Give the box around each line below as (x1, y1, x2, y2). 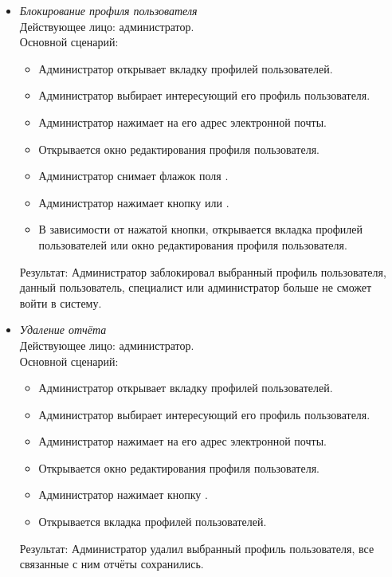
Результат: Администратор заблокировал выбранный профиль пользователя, (19, 263, 386, 280)
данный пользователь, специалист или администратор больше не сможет (19, 279, 372, 296)
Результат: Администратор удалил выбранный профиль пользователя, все (19, 540, 374, 556)
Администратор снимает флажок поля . (38, 167, 229, 184)
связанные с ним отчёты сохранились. (19, 555, 204, 572)
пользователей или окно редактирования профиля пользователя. (38, 236, 347, 253)
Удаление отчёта (19, 321, 107, 338)
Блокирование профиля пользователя (19, 2, 198, 18)
